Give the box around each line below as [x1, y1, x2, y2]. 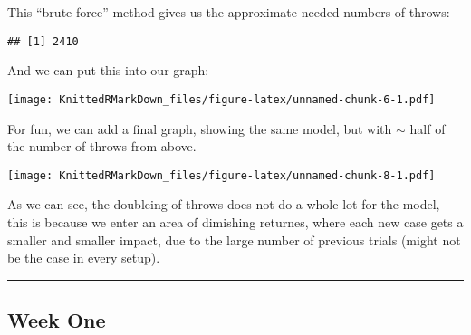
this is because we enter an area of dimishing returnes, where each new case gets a [7, 212, 464, 231]
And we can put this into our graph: [7, 61, 209, 80]
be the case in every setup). [7, 248, 160, 267]
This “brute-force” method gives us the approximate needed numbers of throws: [7, 3, 450, 21]
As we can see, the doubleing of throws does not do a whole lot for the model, [7, 195, 440, 214]
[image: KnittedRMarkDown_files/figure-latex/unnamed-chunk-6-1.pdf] [7, 92, 436, 106]
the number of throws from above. [7, 137, 197, 156]
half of [409, 119, 446, 138]
